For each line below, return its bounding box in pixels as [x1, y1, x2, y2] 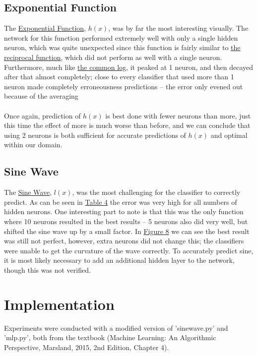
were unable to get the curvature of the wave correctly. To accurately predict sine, [4, 245, 254, 255]
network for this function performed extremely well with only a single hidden [4, 32, 238, 43]
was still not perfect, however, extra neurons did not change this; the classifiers [4, 236, 244, 246]
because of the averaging [4, 91, 78, 101]
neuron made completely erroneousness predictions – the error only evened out [4, 81, 243, 91]
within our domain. [4, 139, 63, 150]
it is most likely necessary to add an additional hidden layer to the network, [4, 255, 235, 265]
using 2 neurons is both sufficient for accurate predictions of [4, 129, 186, 140]
